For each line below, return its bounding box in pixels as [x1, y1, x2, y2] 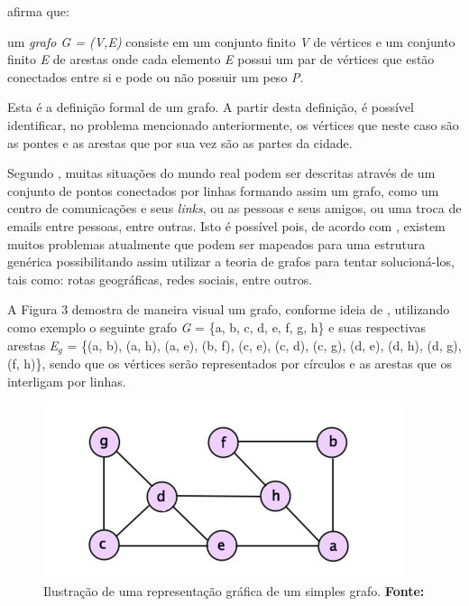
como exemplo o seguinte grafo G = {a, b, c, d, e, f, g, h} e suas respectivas [7, 317, 426, 336]
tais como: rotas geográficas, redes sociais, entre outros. [7, 269, 313, 288]
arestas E [7, 335, 59, 354]
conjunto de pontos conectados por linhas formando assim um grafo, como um [7, 181, 439, 200]
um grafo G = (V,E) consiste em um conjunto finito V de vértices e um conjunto [7, 32, 455, 51]
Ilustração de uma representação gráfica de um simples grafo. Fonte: [43, 581, 425, 600]
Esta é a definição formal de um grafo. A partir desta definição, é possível [7, 98, 414, 117]
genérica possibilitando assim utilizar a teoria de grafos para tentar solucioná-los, [7, 252, 455, 271]
